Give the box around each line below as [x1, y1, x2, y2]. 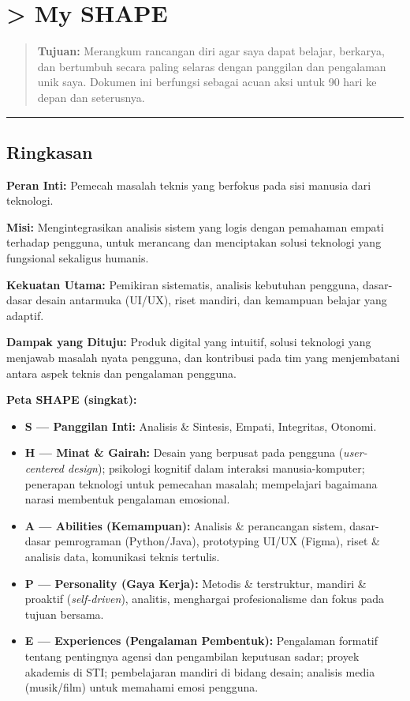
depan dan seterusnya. [37, 89, 145, 105]
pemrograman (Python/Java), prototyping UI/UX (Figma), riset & [54, 533, 380, 549]
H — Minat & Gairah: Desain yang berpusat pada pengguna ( [24, 444, 344, 461]
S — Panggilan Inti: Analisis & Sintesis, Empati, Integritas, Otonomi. [24, 417, 377, 434]
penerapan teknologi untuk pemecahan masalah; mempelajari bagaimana [24, 475, 378, 492]
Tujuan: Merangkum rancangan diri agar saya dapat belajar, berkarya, [37, 43, 385, 59]
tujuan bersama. [24, 605, 104, 622]
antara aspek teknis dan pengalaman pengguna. [6, 364, 237, 381]
